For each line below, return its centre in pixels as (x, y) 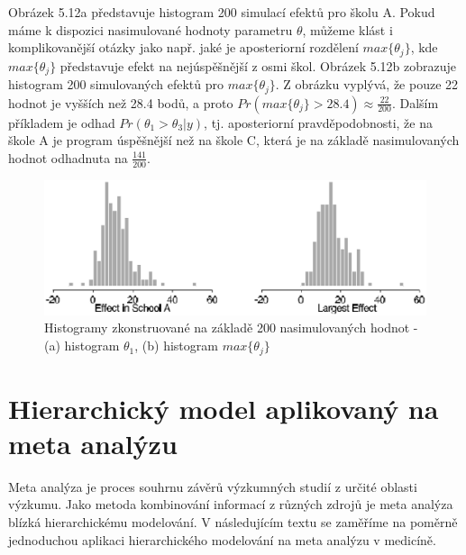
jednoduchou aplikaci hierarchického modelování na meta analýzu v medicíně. (222, 539)
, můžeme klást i (347, 29)
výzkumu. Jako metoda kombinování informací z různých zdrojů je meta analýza (231, 504)
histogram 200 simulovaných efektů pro (116, 84)
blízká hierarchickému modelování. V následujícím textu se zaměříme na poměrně (233, 522)
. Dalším (415, 102)
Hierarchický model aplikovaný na (224, 408)
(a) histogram (82, 346)
